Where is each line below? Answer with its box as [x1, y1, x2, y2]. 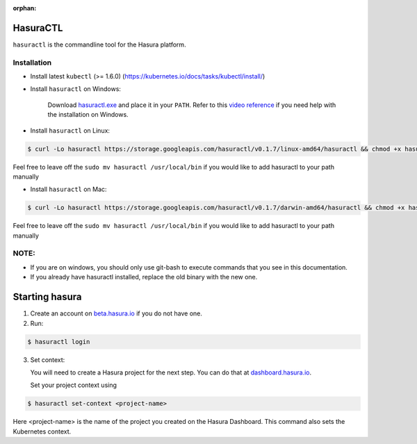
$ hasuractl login [27, 338, 90, 345]
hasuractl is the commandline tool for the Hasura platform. [13, 40, 187, 49]
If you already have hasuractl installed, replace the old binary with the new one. [30, 273, 258, 281]
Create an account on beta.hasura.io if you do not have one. [30, 309, 203, 318]
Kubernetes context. [13, 427, 72, 436]
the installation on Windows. [47, 110, 129, 119]
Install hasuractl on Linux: [30, 126, 111, 135]
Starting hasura [13, 291, 82, 303]
